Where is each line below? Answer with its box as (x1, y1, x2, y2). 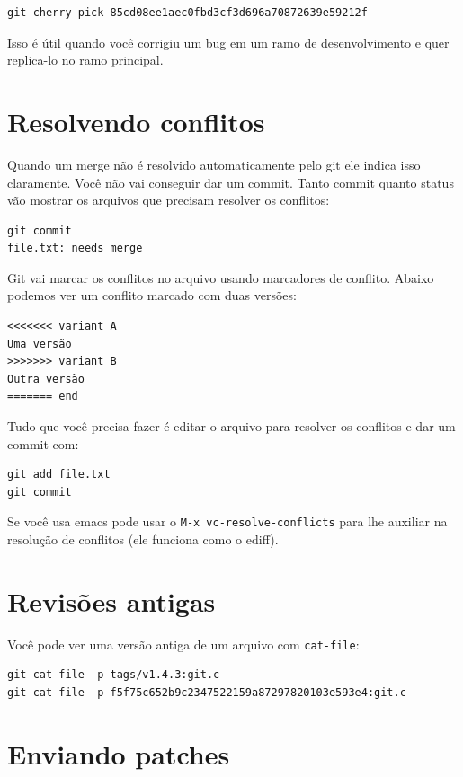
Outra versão (7, 372, 85, 385)
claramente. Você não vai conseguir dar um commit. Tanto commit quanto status (7, 172, 454, 191)
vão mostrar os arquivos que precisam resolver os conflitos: (7, 190, 330, 209)
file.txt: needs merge (7, 242, 143, 255)
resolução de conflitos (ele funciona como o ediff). (7, 530, 279, 549)
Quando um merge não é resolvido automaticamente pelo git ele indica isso (7, 155, 421, 173)
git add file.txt (7, 468, 111, 481)
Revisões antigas (7, 582, 216, 619)
